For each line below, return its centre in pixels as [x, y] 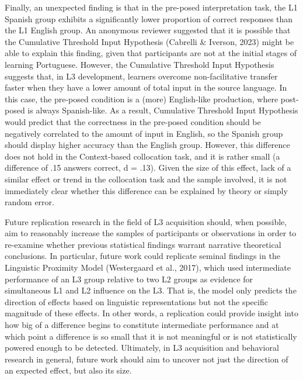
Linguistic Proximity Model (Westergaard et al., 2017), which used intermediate [148, 267]
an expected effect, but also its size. [68, 370]
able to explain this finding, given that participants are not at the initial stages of [151, 53]
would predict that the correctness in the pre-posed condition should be [133, 121]
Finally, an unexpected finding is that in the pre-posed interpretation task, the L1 [151, 7]
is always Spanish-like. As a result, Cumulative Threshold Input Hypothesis [163, 110]
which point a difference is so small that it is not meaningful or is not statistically [151, 336]
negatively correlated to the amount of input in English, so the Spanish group [144, 133]
